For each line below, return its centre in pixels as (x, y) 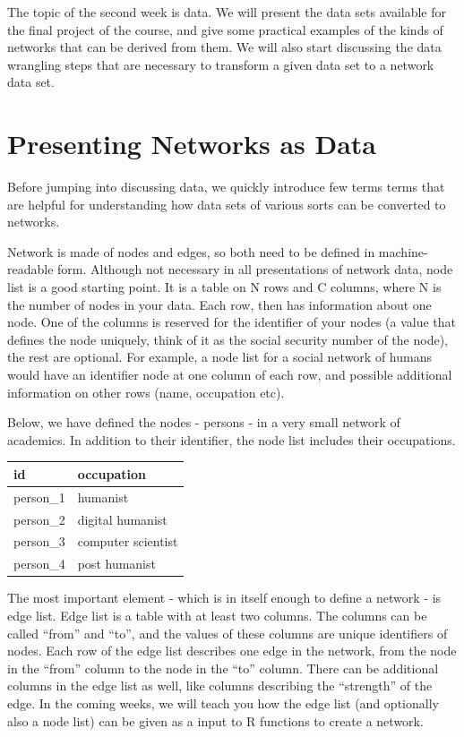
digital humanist (122, 519)
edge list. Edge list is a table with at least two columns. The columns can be (217, 615)
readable (30, 269)
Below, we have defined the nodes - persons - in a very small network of (204, 422)
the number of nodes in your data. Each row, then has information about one (219, 304)
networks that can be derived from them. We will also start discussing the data (224, 47)
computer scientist (128, 541)
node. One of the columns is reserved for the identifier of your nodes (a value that (232, 322)
